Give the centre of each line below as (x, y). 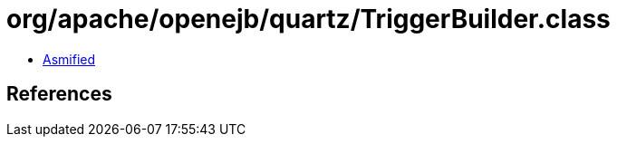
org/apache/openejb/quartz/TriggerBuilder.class (308, 19)
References (59, 94)
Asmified (69, 59)
